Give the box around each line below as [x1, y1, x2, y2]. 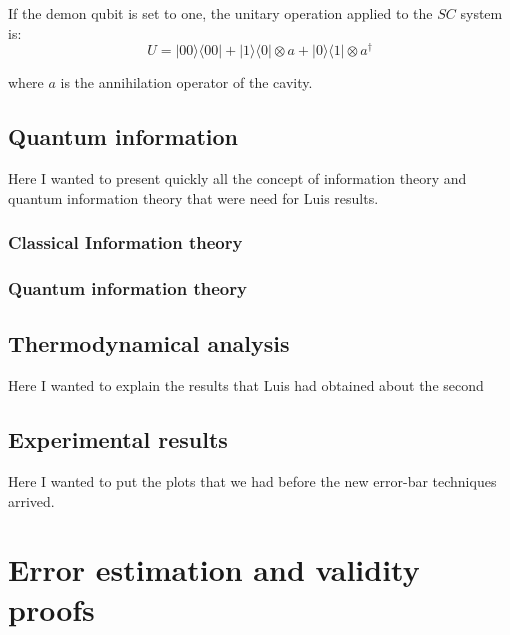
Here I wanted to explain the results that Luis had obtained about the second [8, 375, 484, 396]
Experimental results [8, 424, 228, 455]
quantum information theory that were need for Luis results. [8, 187, 379, 208]
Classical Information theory [8, 230, 243, 255]
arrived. [8, 490, 55, 511]
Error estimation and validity [8, 549, 420, 590]
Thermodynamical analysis [8, 328, 290, 359]
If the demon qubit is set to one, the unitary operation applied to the [8, 3, 433, 23]
